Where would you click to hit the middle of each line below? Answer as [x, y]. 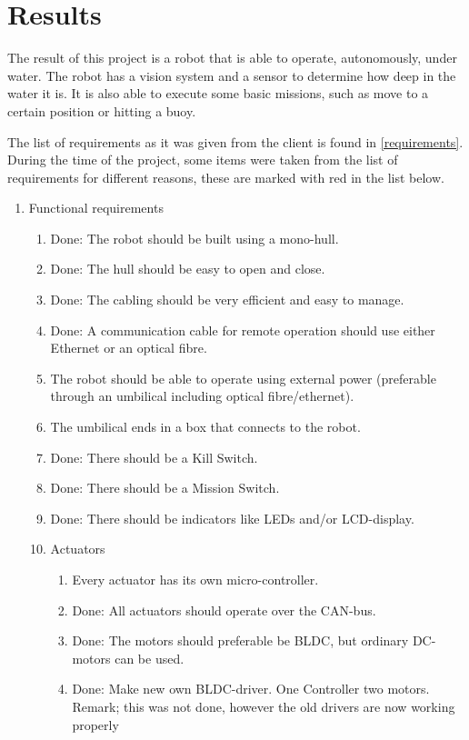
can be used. [150, 658]
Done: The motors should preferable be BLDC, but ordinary [240, 640]
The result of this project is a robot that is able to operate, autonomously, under [232, 58]
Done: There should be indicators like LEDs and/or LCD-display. [232, 518]
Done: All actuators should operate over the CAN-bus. [224, 610]
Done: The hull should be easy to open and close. [188, 269]
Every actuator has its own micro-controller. [195, 579]
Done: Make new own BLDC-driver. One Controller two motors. [251, 689]
